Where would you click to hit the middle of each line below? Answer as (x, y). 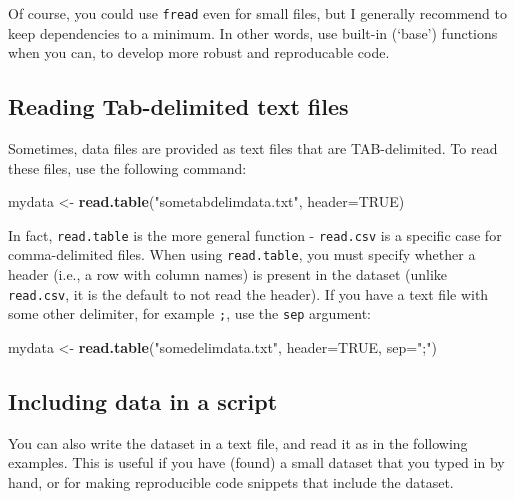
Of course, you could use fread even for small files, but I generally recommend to (258, 13)
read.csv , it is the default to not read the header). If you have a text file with (248, 293)
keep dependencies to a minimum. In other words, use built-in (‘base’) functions (253, 32)
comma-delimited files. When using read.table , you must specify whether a (242, 254)
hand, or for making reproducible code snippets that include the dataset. (231, 482)
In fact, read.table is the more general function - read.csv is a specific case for (255, 234)
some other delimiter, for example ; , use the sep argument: (189, 313)
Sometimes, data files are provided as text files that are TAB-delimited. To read (253, 148)
